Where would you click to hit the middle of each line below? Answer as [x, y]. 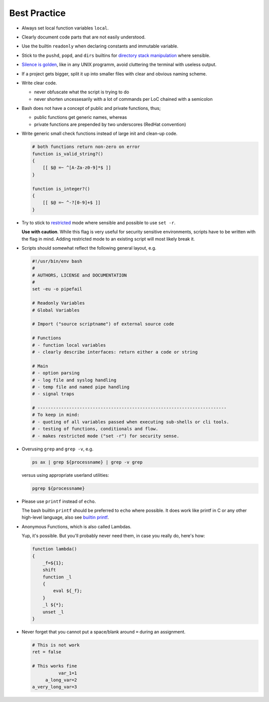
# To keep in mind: [56, 415]
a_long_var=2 [61, 680]
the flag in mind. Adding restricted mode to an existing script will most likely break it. [108, 239]
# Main [40, 366]
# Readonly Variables [59, 303]
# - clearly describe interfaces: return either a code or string [115, 352]
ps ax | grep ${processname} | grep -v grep [87, 462]
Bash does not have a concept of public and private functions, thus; [91, 108]
